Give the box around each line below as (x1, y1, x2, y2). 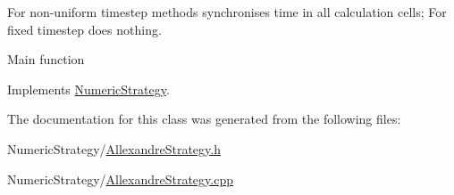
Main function (7, 50, 85, 69)
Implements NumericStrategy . (7, 79, 170, 98)
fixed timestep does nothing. (7, 20, 162, 38)
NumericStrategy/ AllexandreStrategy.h (7, 139, 221, 158)
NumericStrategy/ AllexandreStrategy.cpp (7, 169, 233, 188)
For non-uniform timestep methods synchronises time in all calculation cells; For (7, 3, 447, 20)
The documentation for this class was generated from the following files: (7, 110, 401, 128)
